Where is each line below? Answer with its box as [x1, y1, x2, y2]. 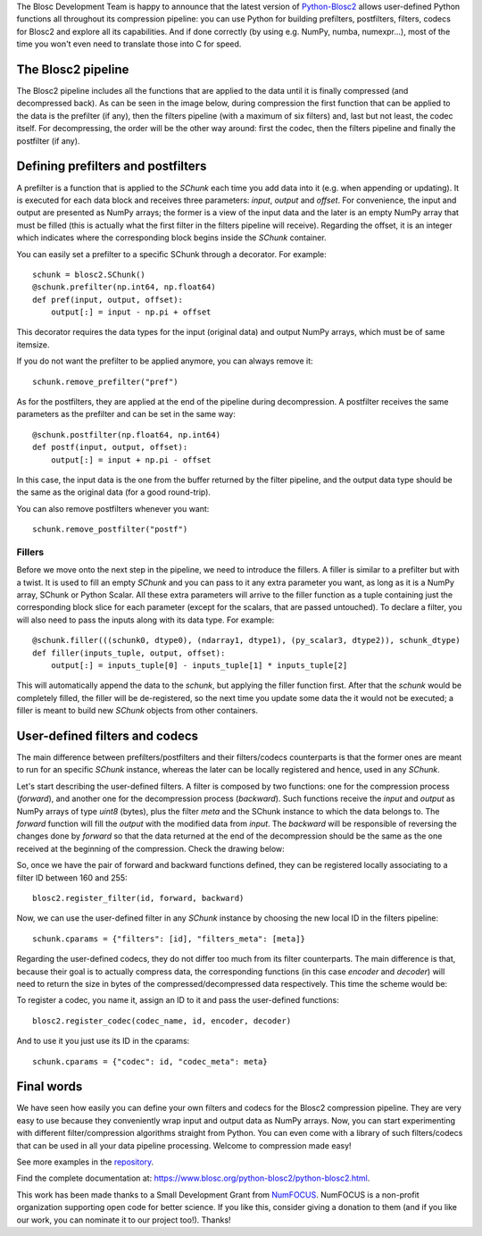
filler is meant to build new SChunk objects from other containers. [16, 706, 259, 716]
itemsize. [16, 339, 50, 350]
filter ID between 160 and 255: [16, 872, 129, 883]
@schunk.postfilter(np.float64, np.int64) [32, 430, 221, 439]
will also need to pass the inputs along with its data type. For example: [16, 614, 275, 625]
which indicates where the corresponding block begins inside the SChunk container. [16, 232, 327, 243]
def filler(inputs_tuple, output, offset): [32, 647, 226, 658]
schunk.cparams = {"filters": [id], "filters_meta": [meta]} [32, 933, 305, 944]
